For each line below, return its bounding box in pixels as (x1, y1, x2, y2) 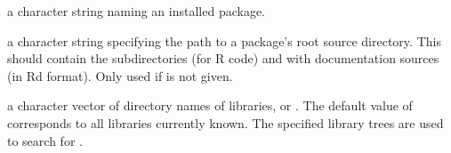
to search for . (7, 131, 83, 149)
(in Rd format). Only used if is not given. (7, 66, 233, 85)
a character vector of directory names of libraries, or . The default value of (7, 96, 413, 115)
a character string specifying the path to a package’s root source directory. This (7, 31, 441, 50)
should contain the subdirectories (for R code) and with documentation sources (7, 49, 439, 68)
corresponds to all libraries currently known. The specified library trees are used (7, 113, 444, 132)
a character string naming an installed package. (7, 2, 265, 20)
